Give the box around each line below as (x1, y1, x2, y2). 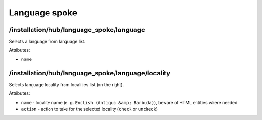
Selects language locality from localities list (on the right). (9, 81, 124, 87)
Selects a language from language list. (9, 39, 86, 45)
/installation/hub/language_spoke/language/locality (9, 69, 171, 77)
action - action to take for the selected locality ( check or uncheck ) (21, 106, 158, 112)
